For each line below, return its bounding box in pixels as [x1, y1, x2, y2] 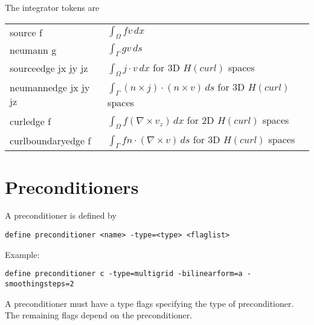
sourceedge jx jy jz [10, 61, 88, 76]
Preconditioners [5, 174, 139, 199]
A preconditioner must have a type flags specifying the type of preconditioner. [5, 297, 294, 309]
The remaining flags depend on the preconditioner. [5, 309, 193, 321]
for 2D [187, 112, 214, 127]
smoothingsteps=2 [5, 279, 74, 288]
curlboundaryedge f [10, 133, 91, 147]
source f [10, 25, 42, 39]
